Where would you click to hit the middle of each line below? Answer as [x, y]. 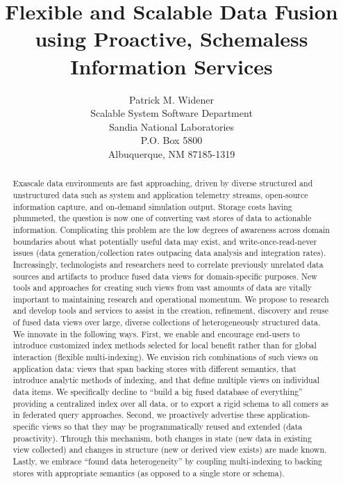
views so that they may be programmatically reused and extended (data [172, 427]
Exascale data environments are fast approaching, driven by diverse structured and [163, 183]
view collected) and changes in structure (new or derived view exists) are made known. [170, 450]
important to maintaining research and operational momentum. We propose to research [171, 299]
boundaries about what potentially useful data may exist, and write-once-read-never [165, 241]
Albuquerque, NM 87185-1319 [171, 153]
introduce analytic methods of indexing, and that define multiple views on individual [166, 380]
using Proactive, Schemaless [171, 39]
